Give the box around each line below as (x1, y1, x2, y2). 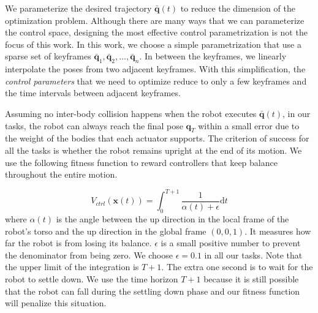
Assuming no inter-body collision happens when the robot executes (5, 107, 257, 119)
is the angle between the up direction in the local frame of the (56, 213, 289, 225)
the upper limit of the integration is (5, 260, 139, 273)
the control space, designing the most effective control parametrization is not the (5, 26, 308, 39)
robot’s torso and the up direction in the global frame (5, 224, 206, 237)
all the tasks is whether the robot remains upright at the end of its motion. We (5, 143, 302, 156)
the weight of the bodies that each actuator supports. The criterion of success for (5, 132, 309, 145)
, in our (282, 107, 311, 119)
